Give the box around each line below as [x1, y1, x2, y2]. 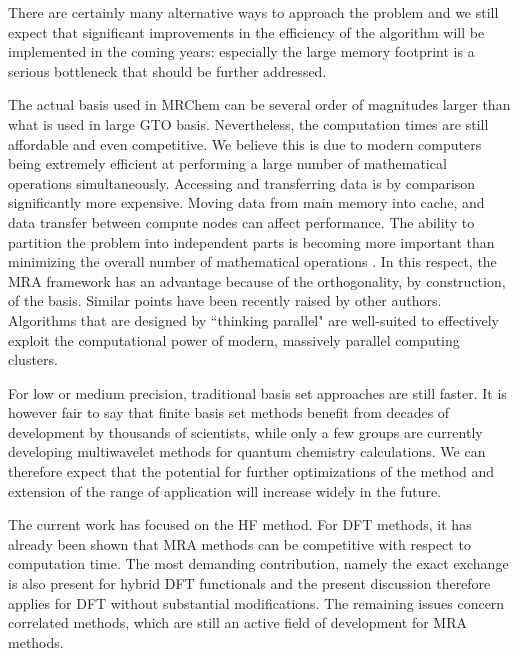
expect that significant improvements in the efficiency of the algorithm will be [8, 21, 485, 42]
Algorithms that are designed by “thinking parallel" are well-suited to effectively [8, 309, 499, 330]
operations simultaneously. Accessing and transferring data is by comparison [8, 172, 476, 193]
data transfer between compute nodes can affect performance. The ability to [8, 211, 475, 232]
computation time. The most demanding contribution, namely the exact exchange [8, 553, 509, 574]
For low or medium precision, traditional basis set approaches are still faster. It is [8, 382, 507, 403]
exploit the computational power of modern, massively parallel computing [8, 329, 460, 350]
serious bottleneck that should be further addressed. [8, 60, 327, 81]
